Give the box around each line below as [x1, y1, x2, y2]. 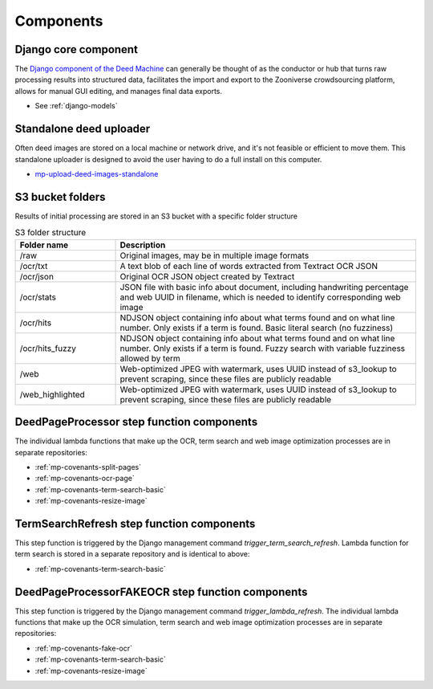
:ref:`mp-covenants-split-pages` [34, 462, 142, 471]
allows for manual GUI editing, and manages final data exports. [14, 86, 222, 96]
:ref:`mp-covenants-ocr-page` [34, 474, 136, 483]
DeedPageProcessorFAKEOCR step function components [14, 585, 308, 598]
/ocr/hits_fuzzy [19, 342, 76, 353]
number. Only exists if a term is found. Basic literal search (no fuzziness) [119, 322, 394, 333]
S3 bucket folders [14, 190, 106, 204]
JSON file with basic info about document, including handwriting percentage [119, 281, 409, 292]
